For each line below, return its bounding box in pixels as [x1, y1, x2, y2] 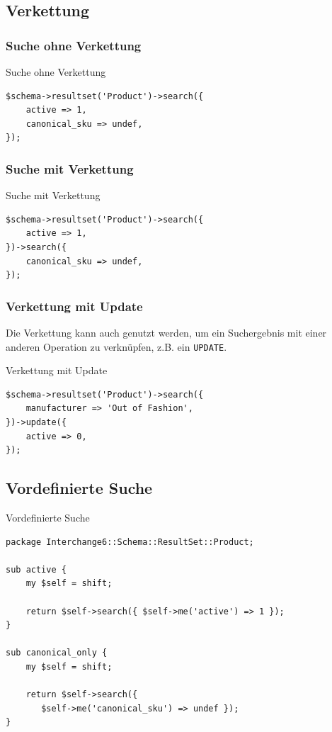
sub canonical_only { [6, 648, 108, 658]
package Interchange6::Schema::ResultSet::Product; [6, 536, 254, 547]
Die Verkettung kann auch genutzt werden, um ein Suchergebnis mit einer [6, 325, 327, 339]
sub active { [6, 564, 67, 575]
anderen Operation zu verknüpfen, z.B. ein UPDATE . [6, 339, 227, 354]
